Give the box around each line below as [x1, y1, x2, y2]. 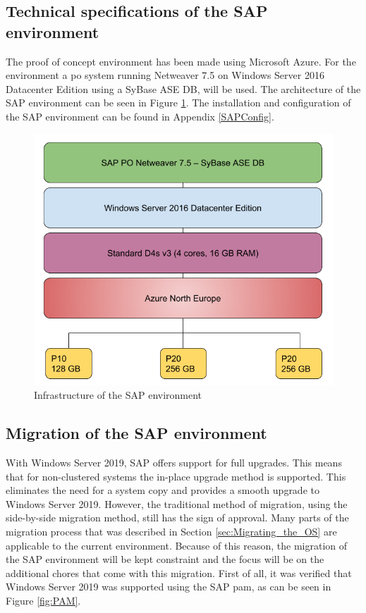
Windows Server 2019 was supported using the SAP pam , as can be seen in [6, 579, 331, 594]
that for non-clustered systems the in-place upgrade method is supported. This [6, 469, 346, 483]
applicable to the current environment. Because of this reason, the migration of [6, 538, 348, 552]
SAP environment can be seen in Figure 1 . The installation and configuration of [6, 95, 351, 110]
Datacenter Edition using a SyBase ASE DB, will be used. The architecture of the [6, 81, 361, 96]
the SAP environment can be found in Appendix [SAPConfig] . [6, 109, 274, 123]
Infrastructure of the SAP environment [34, 388, 202, 402]
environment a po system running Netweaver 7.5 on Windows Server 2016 [6, 68, 324, 82]
